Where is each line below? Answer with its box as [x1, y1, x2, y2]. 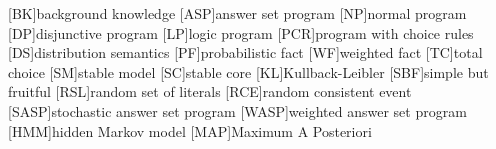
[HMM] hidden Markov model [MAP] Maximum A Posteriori [8, 120, 372, 141]
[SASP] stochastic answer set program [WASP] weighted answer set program [8, 100, 467, 121]
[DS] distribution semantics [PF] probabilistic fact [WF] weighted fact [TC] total [8, 42, 483, 63]
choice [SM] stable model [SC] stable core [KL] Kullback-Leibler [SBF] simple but [8, 61, 489, 82]
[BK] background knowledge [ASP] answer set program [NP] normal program [8, 3, 467, 23]
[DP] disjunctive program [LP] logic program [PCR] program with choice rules [8, 22, 474, 43]
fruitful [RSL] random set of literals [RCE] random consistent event [8, 81, 412, 102]
